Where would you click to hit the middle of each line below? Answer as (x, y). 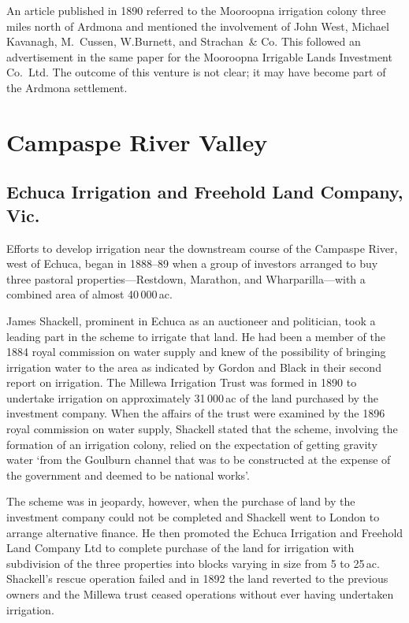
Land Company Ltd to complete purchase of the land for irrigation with (180, 548)
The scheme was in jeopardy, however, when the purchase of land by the (181, 501)
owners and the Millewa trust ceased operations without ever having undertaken (200, 594)
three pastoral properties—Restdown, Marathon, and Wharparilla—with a (186, 278)
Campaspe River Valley (137, 141)
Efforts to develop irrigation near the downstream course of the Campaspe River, (202, 248)
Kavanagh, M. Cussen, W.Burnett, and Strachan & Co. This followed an (184, 41)
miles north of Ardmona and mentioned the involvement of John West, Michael (198, 26)
